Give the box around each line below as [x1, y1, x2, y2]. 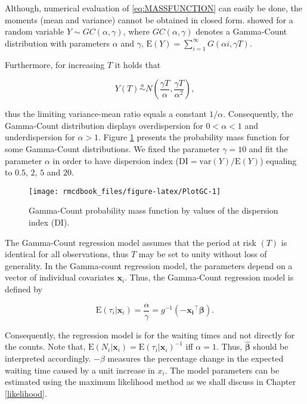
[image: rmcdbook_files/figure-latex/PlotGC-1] [29, 187, 221, 196]
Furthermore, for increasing [5, 58, 105, 70]
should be [253, 340, 289, 353]
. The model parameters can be [165, 363, 280, 376]
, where [123, 25, 150, 38]
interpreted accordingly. [5, 352, 91, 365]
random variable [5, 25, 64, 38]
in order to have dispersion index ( [52, 154, 179, 166]
